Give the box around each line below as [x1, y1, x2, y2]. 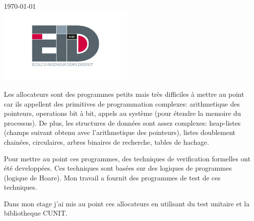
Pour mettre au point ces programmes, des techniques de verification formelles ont [4, 153, 251, 163]
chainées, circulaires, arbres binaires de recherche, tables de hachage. [4, 136, 209, 147]
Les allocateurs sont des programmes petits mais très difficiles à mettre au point [4, 88, 244, 99]
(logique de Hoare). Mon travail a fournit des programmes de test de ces [4, 172, 221, 182]
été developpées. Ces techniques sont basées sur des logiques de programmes [4, 163, 232, 173]
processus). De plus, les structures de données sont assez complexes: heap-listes [4, 117, 241, 128]
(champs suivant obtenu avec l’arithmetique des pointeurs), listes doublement [4, 127, 236, 137]
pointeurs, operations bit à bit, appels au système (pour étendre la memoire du [4, 108, 241, 118]
